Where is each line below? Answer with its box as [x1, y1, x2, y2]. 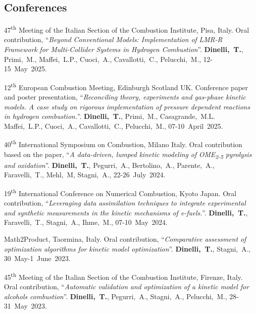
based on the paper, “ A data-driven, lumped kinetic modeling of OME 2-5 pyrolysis [4, 149, 252, 160]
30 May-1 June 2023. [4, 253, 71, 263]
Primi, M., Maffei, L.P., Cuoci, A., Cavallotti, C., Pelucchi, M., [4, 53, 201, 64]
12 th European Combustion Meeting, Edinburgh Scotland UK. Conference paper [4, 80, 248, 92]
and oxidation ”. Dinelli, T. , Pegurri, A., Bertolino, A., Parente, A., [4, 159, 215, 170]
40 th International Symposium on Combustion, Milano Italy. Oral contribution [4, 138, 243, 150]
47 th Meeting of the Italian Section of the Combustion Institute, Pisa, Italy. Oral [4, 23, 249, 35]
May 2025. [14, 63, 47, 74]
